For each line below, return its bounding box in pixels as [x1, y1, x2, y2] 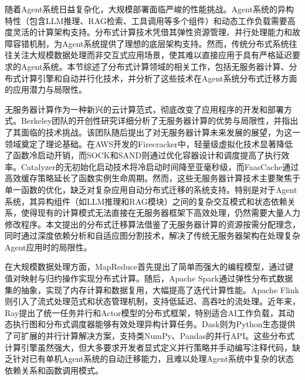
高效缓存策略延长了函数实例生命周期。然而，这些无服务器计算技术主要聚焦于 [5, 172, 300, 184]
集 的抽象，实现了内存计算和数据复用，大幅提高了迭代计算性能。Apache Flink [5, 283, 299, 296]
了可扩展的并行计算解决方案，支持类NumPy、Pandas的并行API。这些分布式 [5, 330, 295, 342]
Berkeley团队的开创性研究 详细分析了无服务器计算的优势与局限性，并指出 [21, 114, 299, 127]
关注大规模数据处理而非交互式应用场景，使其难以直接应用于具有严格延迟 [12, 49, 292, 61]
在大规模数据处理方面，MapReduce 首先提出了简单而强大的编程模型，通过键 [5, 260, 294, 273]
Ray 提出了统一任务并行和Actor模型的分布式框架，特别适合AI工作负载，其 [5, 306, 287, 318]
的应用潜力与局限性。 [5, 83, 87, 96]
